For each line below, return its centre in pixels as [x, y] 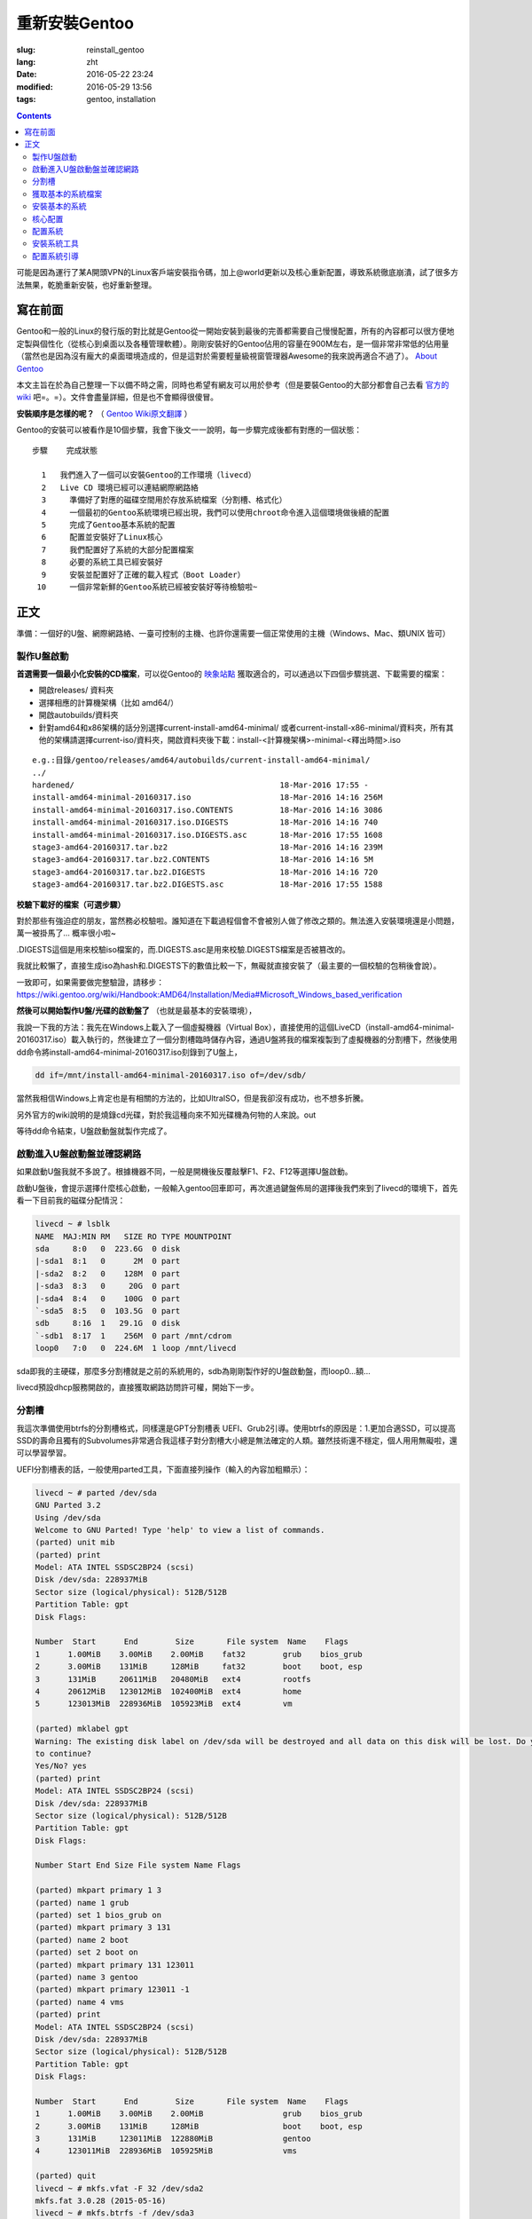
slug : [26, 50]
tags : [26, 99]
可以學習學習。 [43, 1453]
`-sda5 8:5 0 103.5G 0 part [108, 1311]
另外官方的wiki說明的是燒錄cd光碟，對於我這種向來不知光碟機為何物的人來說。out [166, 1115]
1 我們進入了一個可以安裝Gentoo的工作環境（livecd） [149, 475]
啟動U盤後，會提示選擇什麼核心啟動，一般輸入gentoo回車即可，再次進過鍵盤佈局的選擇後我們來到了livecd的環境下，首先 [237, 1188]
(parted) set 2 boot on [87, 1952]
